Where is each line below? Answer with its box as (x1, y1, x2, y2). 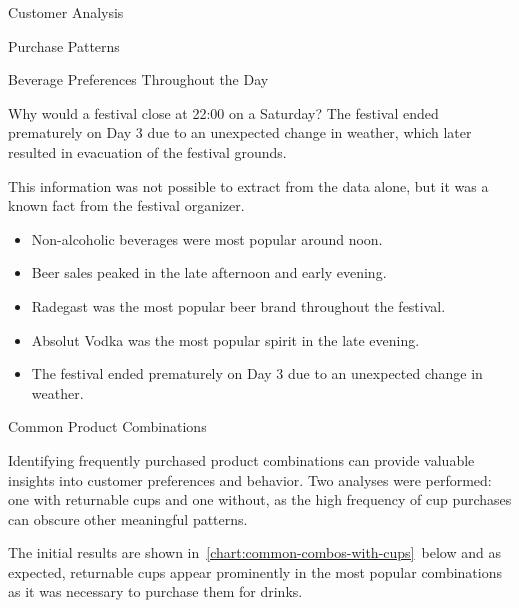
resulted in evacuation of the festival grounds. (8, 141, 287, 162)
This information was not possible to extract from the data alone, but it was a (8, 175, 489, 196)
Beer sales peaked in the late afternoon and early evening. (31, 262, 387, 283)
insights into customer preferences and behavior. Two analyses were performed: (8, 469, 492, 490)
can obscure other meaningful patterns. (8, 508, 248, 529)
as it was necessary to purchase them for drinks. (8, 581, 303, 602)
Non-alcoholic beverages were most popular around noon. (31, 228, 383, 249)
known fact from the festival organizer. (8, 195, 245, 216)
